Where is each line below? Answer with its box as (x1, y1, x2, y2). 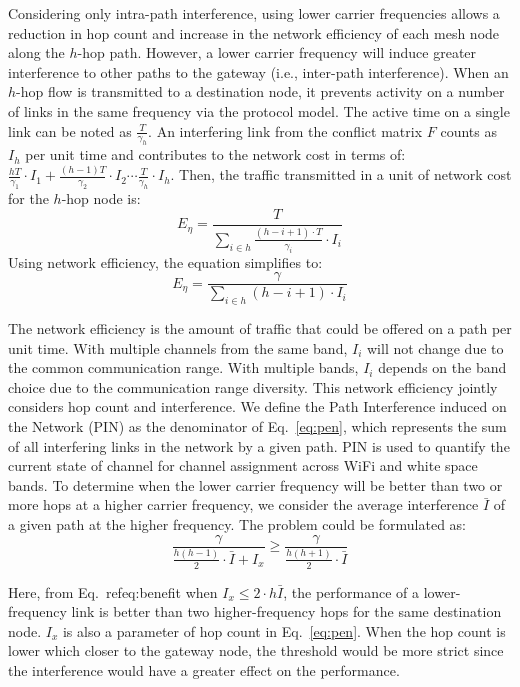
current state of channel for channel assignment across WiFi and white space (8, 455, 478, 476)
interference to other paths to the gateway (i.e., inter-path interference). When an (8, 61, 509, 82)
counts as (440, 120, 497, 141)
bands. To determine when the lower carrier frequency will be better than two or (8, 474, 503, 495)
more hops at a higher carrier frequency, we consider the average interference (8, 494, 479, 515)
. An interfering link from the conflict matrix (148, 120, 423, 141)
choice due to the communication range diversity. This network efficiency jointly (8, 376, 498, 397)
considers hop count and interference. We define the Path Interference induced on (8, 396, 507, 417)
